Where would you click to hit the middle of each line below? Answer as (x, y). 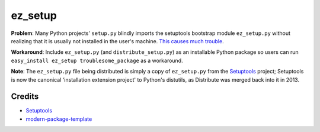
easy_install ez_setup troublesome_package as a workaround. (97, 60)
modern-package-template (59, 119)
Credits (25, 97)
